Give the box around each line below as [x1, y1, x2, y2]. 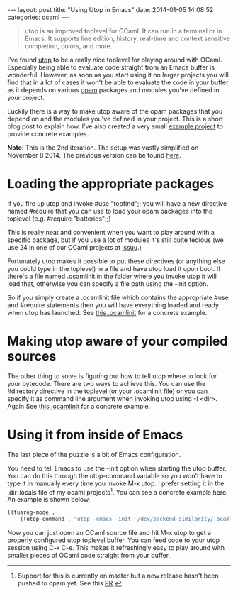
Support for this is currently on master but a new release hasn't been [17, 571, 219, 580]
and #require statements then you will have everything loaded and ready [7, 300, 220, 309]
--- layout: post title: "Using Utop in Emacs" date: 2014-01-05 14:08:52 [7, 6, 214, 13]
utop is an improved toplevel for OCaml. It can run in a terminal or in [24, 27, 222, 35]
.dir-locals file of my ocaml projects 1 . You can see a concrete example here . [7, 486, 228, 496]
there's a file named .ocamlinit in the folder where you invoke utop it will [7, 272, 217, 280]
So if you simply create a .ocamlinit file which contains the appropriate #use [7, 293, 229, 302]
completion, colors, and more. [24, 42, 113, 50]
